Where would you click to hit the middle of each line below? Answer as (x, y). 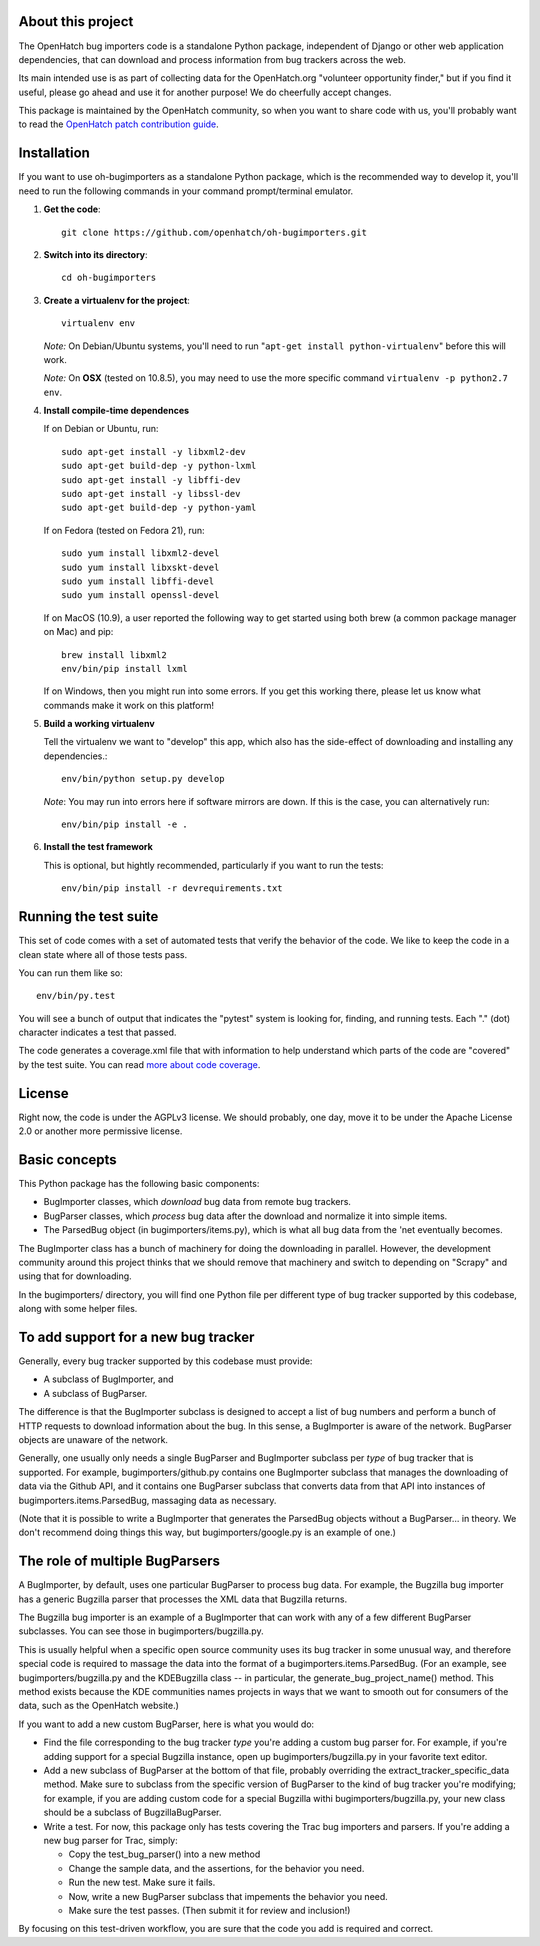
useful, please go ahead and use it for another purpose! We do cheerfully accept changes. (205, 92)
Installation (54, 153)
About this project (76, 21)
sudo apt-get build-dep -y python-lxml (159, 466)
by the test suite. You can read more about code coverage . (139, 1064)
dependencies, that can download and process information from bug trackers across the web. (212, 59)
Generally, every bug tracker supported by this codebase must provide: (165, 1361)
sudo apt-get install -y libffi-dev (151, 479)
